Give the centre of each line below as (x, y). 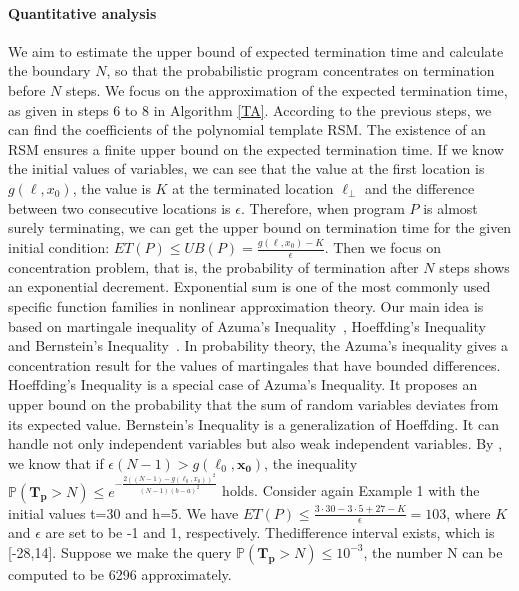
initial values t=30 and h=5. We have (123, 512)
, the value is (111, 187)
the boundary (49, 70)
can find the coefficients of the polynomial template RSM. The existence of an (247, 129)
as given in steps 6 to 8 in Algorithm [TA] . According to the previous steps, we (250, 109)
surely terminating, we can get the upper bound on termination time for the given (260, 227)
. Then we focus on (383, 247)
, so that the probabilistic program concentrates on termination (300, 70)
